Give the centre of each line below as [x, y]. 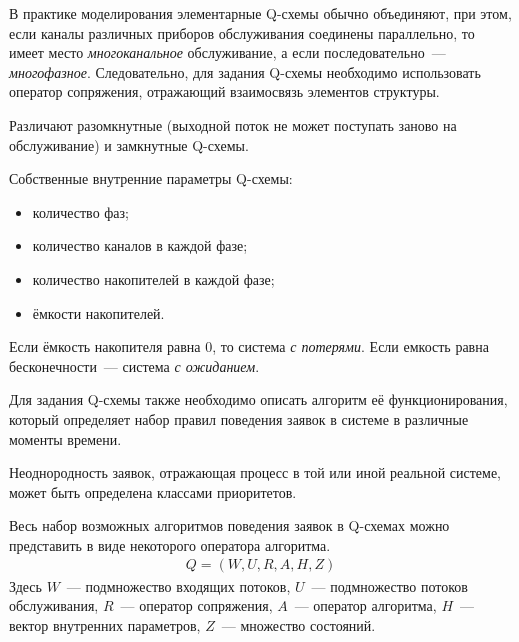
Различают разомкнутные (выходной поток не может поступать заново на [233, 124]
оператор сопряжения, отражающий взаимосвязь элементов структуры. [224, 91]
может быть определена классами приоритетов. [153, 491]
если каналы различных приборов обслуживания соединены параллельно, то [242, 32]
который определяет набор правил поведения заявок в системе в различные [239, 418]
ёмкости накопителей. [98, 312]
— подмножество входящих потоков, [178, 585]
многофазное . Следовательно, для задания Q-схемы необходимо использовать [245, 71]
